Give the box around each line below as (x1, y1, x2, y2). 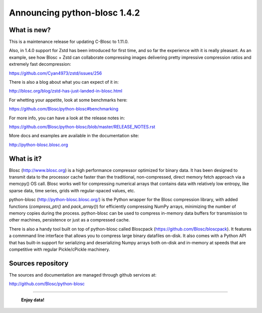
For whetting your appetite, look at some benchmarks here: (9, 97, 128, 103)
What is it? (9, 154, 42, 163)
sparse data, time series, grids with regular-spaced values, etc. (9, 187, 135, 193)
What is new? (9, 26, 51, 34)
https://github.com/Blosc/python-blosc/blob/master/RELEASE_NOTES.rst (9, 124, 155, 129)
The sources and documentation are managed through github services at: (9, 272, 157, 277)
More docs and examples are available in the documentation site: (9, 133, 139, 139)
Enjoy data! (21, 297, 45, 303)
